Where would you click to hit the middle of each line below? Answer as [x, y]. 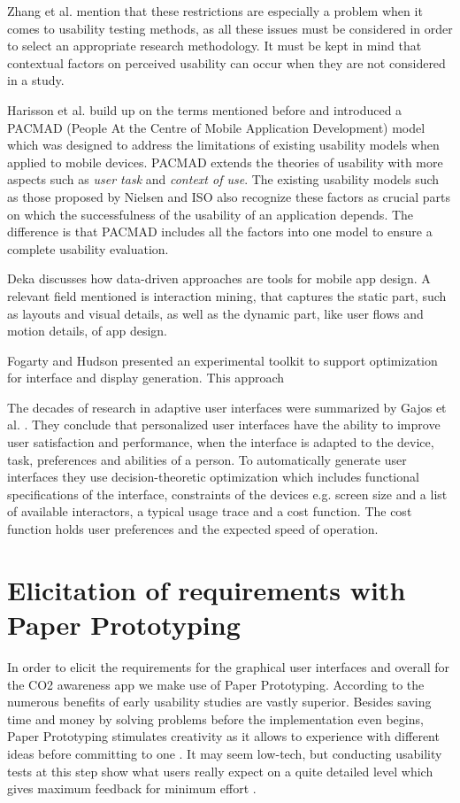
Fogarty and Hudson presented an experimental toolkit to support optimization [222, 360]
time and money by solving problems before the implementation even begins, [215, 718]
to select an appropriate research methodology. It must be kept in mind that [215, 46]
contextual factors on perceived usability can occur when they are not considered [226, 62]
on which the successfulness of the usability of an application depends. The [211, 214]
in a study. [36, 80]
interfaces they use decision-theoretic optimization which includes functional [213, 477]
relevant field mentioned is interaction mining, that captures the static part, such [227, 295]
